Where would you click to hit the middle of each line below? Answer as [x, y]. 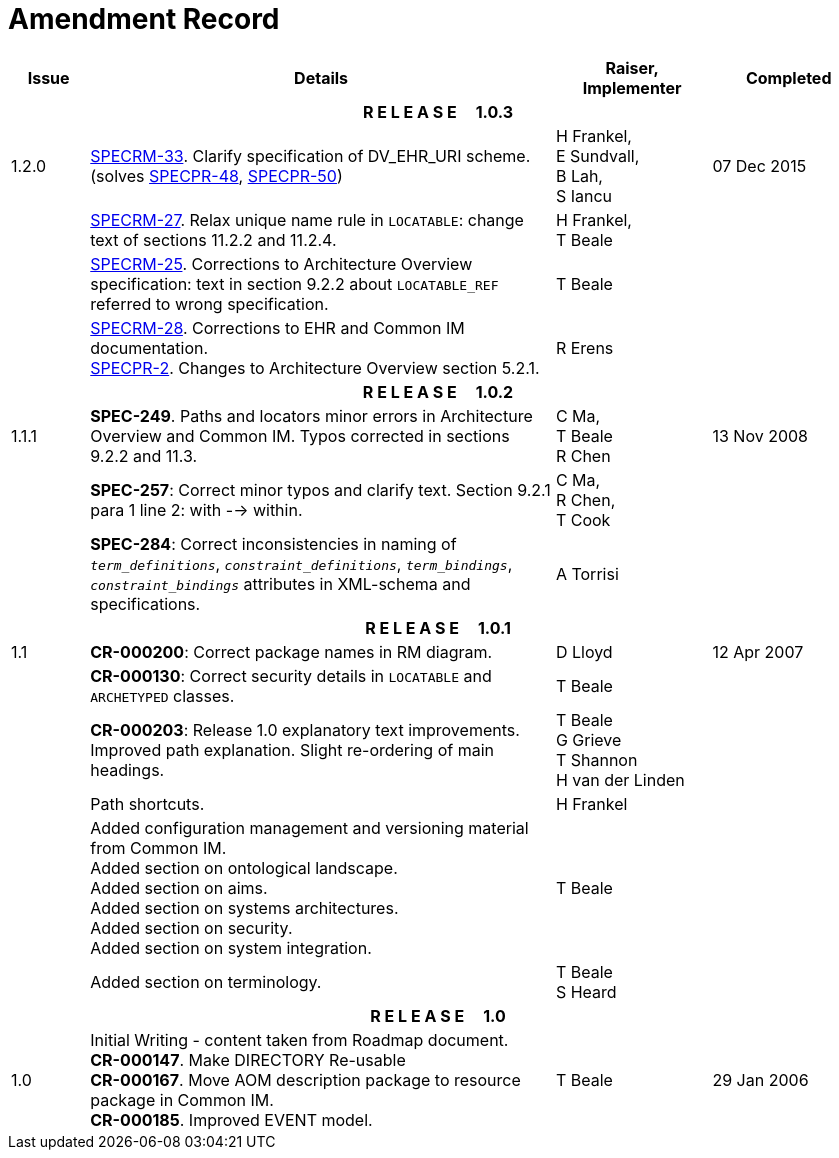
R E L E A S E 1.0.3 [438, 111]
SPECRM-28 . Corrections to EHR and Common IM [277, 327]
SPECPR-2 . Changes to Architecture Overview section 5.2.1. [315, 367]
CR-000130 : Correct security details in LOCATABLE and [291, 675]
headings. [127, 769]
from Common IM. [158, 847]
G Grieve [588, 739]
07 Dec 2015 [759, 165]
